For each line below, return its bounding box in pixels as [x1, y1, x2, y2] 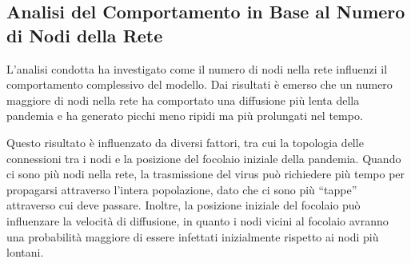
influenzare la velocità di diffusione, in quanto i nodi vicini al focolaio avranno [6, 212, 389, 229]
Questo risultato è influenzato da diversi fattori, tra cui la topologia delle [6, 133, 364, 150]
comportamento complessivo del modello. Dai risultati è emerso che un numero [6, 76, 393, 93]
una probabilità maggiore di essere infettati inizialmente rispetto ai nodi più [6, 228, 379, 245]
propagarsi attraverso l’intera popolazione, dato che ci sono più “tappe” [6, 181, 357, 197]
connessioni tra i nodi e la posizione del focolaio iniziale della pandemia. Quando [6, 149, 401, 166]
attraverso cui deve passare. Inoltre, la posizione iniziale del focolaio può [6, 197, 361, 213]
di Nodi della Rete [6, 22, 163, 47]
